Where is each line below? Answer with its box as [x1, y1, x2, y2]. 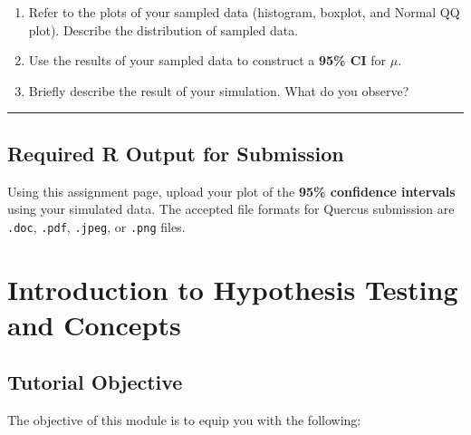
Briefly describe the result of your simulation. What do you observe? [28, 81, 409, 100]
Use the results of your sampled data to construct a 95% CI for [28, 51, 386, 70]
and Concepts [7, 305, 181, 343]
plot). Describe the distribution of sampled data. [28, 20, 299, 39]
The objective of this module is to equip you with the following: [7, 411, 361, 430]
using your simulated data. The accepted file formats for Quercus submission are [7, 199, 455, 218]
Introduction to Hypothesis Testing [7, 270, 458, 307]
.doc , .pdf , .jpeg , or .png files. [7, 217, 186, 236]
